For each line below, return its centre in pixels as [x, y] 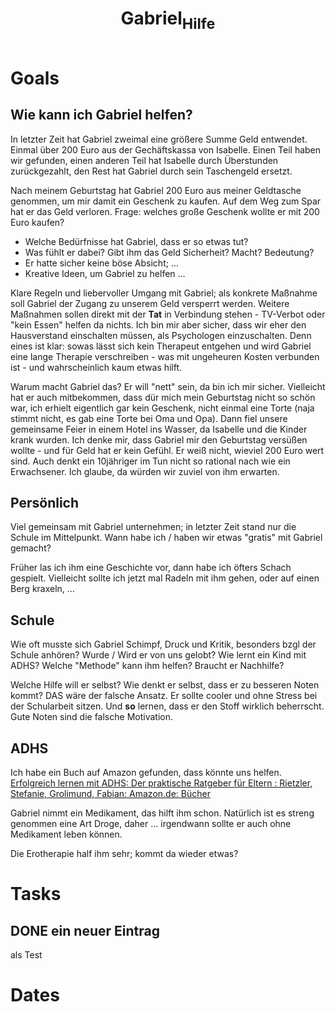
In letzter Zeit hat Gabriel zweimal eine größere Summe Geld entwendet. [159, 139]
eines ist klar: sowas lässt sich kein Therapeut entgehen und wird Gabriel [161, 346]
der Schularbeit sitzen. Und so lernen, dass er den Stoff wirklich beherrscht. [167, 706]
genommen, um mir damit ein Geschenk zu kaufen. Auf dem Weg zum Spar [166, 201]
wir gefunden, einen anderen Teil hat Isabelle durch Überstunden [144, 160]
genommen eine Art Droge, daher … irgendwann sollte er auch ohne [151, 824]
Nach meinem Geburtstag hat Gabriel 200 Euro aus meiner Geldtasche [156, 190]
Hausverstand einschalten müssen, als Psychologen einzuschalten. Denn [161, 335]
